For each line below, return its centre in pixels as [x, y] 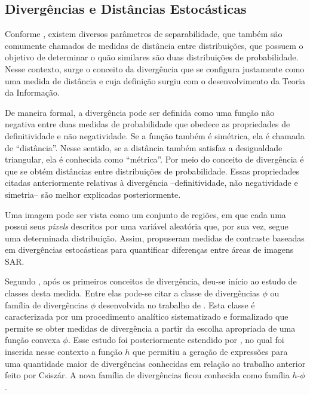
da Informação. [32, 92]
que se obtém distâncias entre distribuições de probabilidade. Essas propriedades [152, 171]
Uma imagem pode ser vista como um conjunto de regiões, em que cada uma [145, 214]
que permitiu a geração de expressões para [210, 352]
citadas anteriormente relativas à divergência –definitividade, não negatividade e [151, 183]
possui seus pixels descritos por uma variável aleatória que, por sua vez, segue [147, 226]
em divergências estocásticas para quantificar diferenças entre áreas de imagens [149, 249]
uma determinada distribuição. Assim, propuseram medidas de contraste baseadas [155, 238]
